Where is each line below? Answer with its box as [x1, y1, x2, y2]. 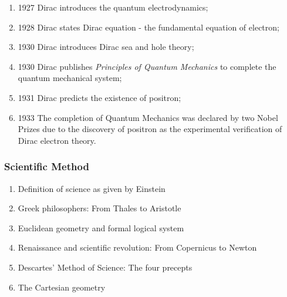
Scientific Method [4, 159, 89, 174]
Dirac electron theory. [18, 134, 96, 146]
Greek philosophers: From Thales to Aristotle [18, 202, 181, 214]
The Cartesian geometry [18, 281, 106, 293]
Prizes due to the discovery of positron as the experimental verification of [18, 123, 282, 135]
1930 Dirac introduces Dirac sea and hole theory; [18, 41, 194, 53]
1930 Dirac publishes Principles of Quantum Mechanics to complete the [18, 60, 276, 72]
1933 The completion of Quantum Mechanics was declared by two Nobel [18, 111, 278, 123]
